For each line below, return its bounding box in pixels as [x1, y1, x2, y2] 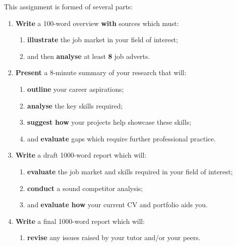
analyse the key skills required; [27, 100, 123, 110]
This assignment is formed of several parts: [4, 1, 133, 11]
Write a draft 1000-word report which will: [15, 150, 147, 160]
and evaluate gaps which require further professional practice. [27, 133, 216, 143]
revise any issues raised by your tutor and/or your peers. [27, 232, 201, 243]
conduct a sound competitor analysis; [27, 183, 143, 193]
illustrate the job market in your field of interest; [27, 34, 178, 45]
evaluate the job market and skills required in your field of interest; [27, 166, 233, 176]
